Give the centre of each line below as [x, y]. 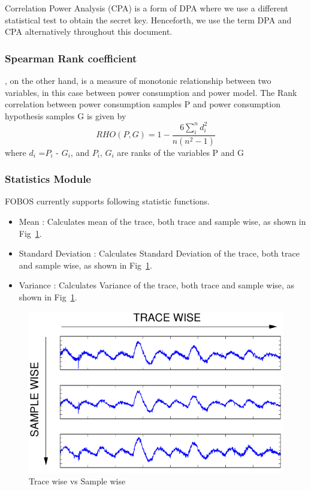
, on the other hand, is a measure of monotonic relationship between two [138, 80]
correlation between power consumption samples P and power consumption [143, 104]
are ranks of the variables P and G [180, 152]
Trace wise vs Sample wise [77, 481]
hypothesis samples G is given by [66, 115]
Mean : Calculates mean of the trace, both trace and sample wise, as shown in [162, 221]
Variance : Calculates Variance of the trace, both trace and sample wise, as [157, 285]
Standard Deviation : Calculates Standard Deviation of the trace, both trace [159, 253]
